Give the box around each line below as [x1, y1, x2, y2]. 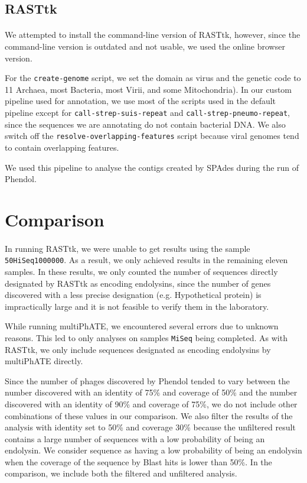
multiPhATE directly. [5, 355, 83, 367]
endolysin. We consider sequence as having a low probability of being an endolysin [5, 444, 302, 456]
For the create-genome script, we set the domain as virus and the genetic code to [5, 72, 301, 84]
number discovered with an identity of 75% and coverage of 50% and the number [5, 386, 298, 398]
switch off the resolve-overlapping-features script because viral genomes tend [5, 129, 299, 142]
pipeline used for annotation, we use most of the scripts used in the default [5, 95, 276, 107]
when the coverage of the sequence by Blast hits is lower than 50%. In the [5, 455, 272, 468]
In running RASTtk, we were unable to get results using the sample [5, 242, 250, 254]
